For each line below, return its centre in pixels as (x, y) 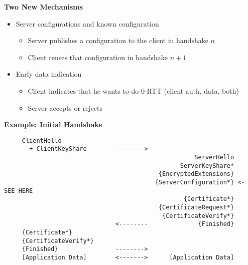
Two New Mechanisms (44, 7)
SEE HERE (19, 191)
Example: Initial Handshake (53, 124)
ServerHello (214, 158)
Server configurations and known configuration (87, 23)
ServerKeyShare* (207, 166)
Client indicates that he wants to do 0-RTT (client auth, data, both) (133, 90)
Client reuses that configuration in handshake (98, 57)
